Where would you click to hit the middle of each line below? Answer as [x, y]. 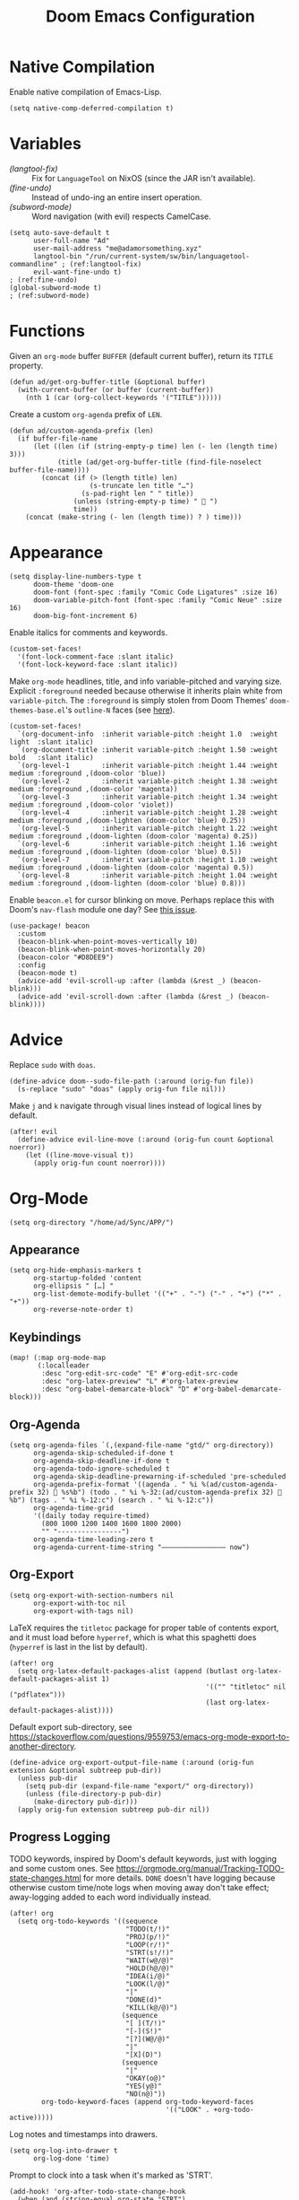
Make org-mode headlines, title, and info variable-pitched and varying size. [145, 681]
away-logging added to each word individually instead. [111, 1897]
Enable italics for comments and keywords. [89, 632]
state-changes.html [46, 1878]
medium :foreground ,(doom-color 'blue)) [88, 773]
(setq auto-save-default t [60, 232]
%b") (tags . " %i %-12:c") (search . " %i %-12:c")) [112, 1500]
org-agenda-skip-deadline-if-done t [101, 1461]
